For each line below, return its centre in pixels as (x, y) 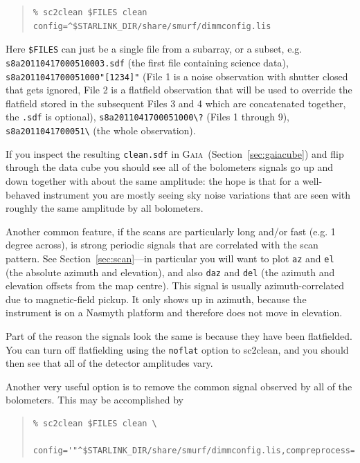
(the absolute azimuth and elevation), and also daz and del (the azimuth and (170, 272)
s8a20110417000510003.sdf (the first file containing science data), (147, 62)
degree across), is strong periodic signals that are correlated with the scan (162, 245)
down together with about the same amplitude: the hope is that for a (153, 180)
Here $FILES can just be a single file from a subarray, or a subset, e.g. (154, 49)
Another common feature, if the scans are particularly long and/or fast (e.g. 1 (171, 231)
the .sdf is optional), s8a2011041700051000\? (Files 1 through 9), (148, 117)
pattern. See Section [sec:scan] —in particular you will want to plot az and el (170, 258)
